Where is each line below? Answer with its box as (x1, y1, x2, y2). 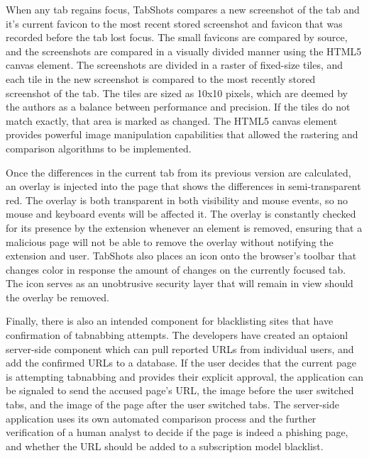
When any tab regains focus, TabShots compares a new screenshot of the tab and (6, 2, 360, 16)
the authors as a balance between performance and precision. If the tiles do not (6, 99, 351, 114)
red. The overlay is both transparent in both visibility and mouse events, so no (6, 192, 348, 207)
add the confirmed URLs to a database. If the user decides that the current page (6, 355, 356, 370)
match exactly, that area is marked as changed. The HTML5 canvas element (6, 113, 338, 128)
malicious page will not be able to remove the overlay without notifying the (6, 234, 334, 249)
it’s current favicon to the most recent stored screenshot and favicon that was (6, 16, 343, 30)
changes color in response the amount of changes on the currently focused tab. (6, 262, 346, 277)
